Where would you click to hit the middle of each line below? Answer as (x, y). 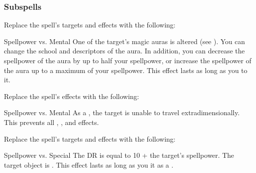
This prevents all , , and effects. (52, 122)
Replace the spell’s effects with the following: (71, 96)
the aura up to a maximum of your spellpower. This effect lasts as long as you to (126, 70)
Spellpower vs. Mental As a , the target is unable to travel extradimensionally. (122, 112)
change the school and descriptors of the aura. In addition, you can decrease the (125, 51)
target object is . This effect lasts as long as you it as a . (89, 164)
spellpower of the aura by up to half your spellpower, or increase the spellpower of (128, 60)
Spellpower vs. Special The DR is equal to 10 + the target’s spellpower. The (119, 155)
